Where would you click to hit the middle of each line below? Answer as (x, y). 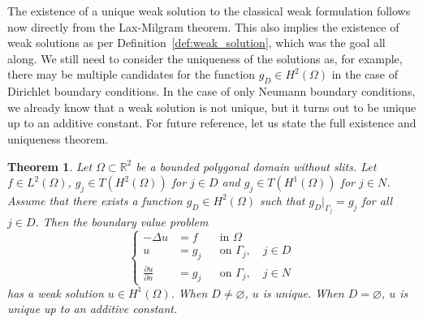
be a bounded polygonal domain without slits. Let (256, 166)
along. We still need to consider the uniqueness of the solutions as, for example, (205, 58)
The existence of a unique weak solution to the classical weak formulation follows (209, 11)
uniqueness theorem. (58, 138)
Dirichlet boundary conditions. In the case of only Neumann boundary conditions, (211, 91)
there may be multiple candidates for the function (132, 74)
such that (282, 200)
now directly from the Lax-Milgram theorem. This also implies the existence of (203, 26)
